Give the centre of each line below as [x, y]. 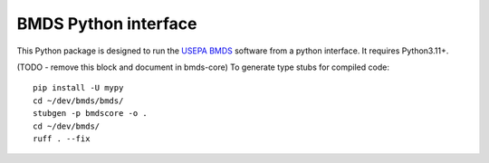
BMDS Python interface [107, 24]
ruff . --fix [62, 139]
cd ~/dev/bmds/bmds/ [78, 101]
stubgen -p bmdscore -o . [91, 114]
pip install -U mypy [78, 88]
